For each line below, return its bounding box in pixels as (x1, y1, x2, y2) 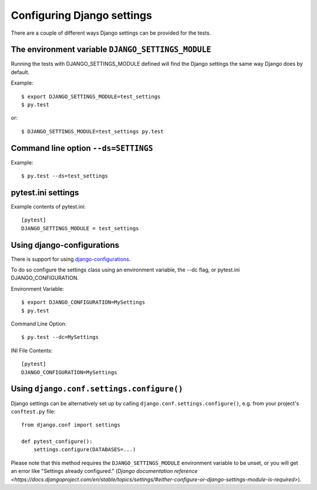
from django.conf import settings (21, 422, 120, 428)
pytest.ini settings (11, 187, 79, 197)
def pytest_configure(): (21, 438, 93, 445)
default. (11, 68, 30, 76)
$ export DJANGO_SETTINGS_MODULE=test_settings (21, 93, 161, 100)
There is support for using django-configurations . (11, 256, 131, 263)
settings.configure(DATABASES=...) (33, 447, 136, 453)
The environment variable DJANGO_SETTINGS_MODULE (11, 45, 211, 55)
